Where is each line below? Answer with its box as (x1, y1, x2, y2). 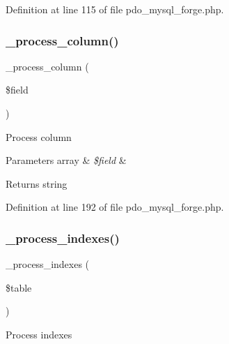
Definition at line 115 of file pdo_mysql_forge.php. (6, 2, 224, 16)
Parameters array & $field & (6, 153, 127, 167)
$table (6, 280, 32, 294)
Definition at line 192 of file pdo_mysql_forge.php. (6, 200, 224, 214)
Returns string (6, 176, 68, 190)
